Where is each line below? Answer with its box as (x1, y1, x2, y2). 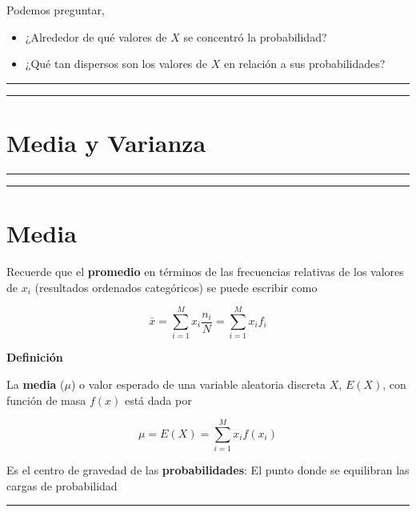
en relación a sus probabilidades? (223, 55, 386, 72)
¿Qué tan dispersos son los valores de (25, 55, 208, 72)
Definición (6, 349, 63, 366)
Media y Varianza (6, 126, 206, 158)
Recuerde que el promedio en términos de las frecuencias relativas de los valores (6, 263, 404, 280)
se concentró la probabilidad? (183, 28, 327, 45)
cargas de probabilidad (6, 477, 118, 494)
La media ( (6, 375, 65, 392)
